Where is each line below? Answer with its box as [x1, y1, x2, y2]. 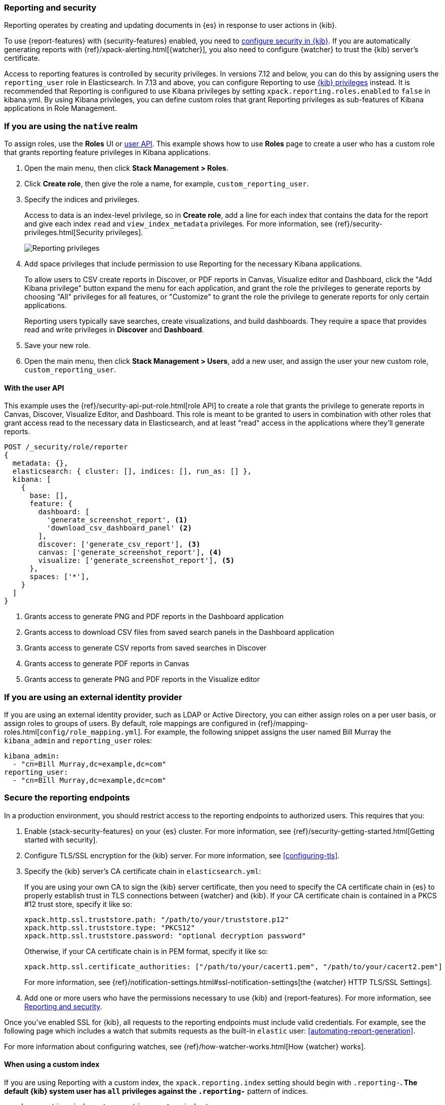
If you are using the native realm [4, 121, 138, 131]
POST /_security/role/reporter [4, 443, 128, 451]
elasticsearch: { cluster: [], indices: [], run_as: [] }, [12, 467, 252, 476]
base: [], [29, 491, 68, 500]
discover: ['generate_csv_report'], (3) [38, 540, 200, 549]
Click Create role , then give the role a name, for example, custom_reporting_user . [24, 179, 309, 188]
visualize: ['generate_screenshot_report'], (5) [38, 556, 235, 565]
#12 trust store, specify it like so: [24, 899, 132, 908]
